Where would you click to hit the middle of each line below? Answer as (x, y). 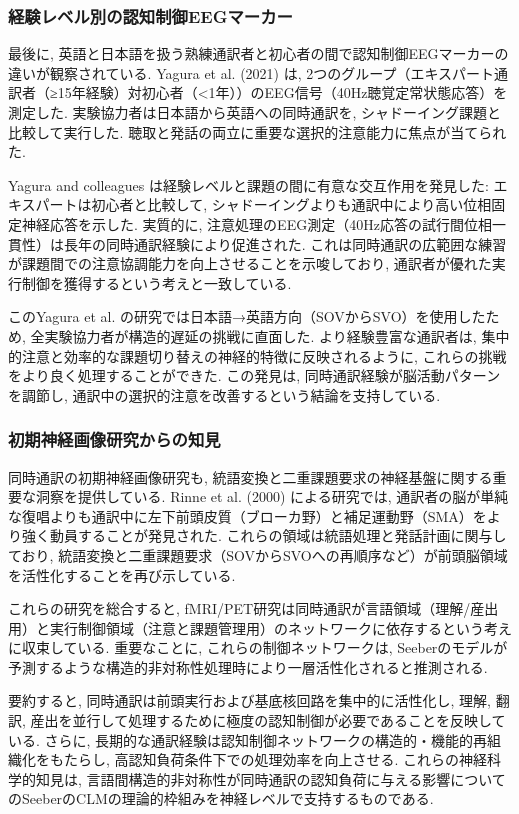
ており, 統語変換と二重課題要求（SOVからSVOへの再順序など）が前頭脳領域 (258, 554)
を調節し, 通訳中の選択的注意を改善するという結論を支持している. (224, 394)
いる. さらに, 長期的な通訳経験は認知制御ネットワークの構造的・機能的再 (248, 739)
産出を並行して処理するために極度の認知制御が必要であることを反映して (268, 720)
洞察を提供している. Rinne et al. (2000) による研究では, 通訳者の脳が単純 (272, 496)
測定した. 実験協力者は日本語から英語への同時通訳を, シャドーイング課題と (255, 112)
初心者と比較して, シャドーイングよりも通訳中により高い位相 (291, 204)
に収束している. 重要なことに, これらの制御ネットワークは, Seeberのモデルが (258, 647)
